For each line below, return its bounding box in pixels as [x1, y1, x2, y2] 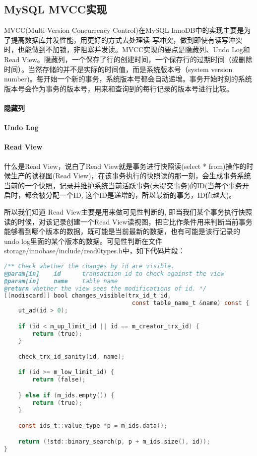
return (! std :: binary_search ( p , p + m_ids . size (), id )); [18, 438, 210, 445]
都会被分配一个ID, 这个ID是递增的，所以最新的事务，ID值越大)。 [24, 190, 236, 200]
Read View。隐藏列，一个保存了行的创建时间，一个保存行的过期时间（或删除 [4, 54, 253, 64]
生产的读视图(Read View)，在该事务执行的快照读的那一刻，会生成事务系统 [10, 170, 251, 181]
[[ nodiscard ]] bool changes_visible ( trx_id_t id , [4, 292, 171, 300]
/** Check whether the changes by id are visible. [4, 262, 175, 270]
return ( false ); [32, 376, 86, 383]
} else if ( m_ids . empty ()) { [18, 391, 115, 399]
